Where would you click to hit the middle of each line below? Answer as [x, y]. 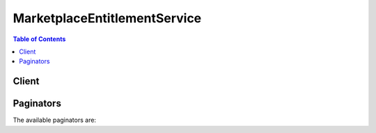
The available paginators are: [55, 120]
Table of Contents [39, 39]
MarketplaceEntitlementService [107, 18]
